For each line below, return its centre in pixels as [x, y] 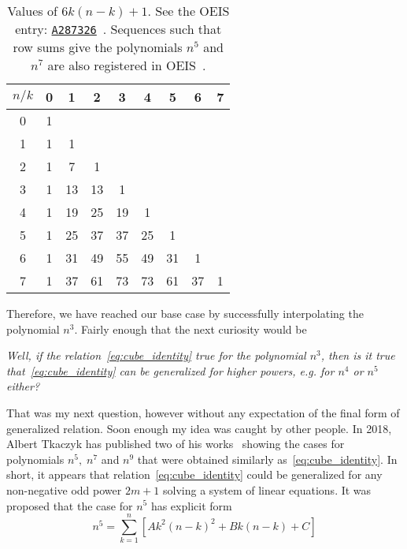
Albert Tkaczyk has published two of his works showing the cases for [176, 444]
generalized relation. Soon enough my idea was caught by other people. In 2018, [199, 428]
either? [23, 386]
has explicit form [191, 505]
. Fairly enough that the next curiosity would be [191, 329]
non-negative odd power [64, 489]
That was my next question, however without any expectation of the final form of [203, 412]
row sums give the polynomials [98, 47]
